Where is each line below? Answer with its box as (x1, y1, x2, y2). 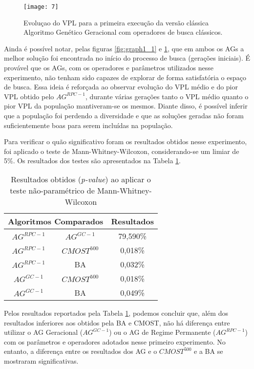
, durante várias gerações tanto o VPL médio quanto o (85, 91, 249, 101)
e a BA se (194, 346, 223, 356)
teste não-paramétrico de (10, 184, 95, 196)
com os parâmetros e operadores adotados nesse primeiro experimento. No (4, 336, 226, 347)
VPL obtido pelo (4, 91, 54, 101)
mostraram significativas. (4, 355, 79, 366)
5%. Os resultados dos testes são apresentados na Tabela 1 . (4, 155, 181, 166)
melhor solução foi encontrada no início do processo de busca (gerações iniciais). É (4, 53, 251, 63)
